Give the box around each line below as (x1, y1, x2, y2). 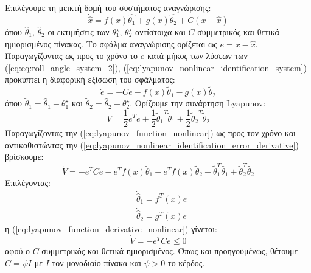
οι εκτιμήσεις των (47, 26, 110, 38)
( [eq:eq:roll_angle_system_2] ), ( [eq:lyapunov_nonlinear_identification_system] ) (5, 61, 307, 74)
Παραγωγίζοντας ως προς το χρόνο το (5, 49, 138, 62)
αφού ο (5, 244, 30, 257)
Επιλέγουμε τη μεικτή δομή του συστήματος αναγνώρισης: (5, 1, 211, 13)
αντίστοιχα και (135, 26, 186, 38)
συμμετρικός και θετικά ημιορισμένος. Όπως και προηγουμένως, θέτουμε (41, 244, 298, 257)
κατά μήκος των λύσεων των (147, 49, 248, 62)
